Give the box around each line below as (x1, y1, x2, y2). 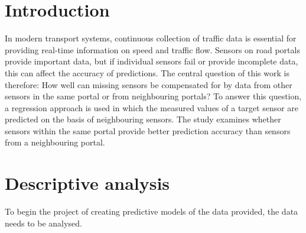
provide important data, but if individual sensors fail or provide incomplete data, (5, 55, 298, 67)
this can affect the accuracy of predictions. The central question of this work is (5, 66, 289, 79)
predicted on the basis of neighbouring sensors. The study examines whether (5, 113, 281, 125)
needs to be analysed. (5, 216, 82, 229)
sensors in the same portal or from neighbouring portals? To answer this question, (5, 90, 302, 102)
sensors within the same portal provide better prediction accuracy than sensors (5, 124, 291, 137)
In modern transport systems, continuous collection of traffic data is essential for (5, 32, 297, 44)
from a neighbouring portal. (5, 136, 105, 148)
